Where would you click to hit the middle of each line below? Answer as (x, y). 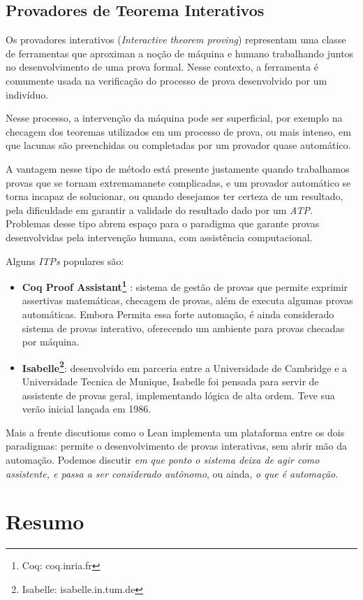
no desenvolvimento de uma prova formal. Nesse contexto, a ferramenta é (162, 67)
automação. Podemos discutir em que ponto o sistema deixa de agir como (163, 459)
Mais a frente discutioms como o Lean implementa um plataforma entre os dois (175, 432)
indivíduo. (27, 94)
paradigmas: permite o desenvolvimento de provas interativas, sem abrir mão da (177, 446)
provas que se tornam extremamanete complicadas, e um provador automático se (178, 182)
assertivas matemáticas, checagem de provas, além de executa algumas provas (187, 300)
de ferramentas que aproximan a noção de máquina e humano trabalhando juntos (180, 53)
